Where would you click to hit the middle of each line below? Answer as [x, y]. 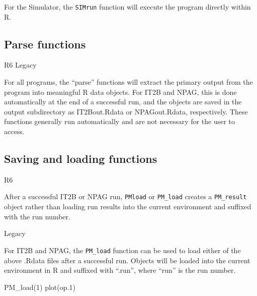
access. [14, 131]
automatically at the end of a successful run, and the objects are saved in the [123, 102]
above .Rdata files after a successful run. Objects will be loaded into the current [127, 260]
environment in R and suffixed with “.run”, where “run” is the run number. [120, 270]
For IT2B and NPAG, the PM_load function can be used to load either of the [122, 250]
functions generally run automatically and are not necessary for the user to [120, 121]
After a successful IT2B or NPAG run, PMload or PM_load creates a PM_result [125, 196]
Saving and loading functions [81, 158]
